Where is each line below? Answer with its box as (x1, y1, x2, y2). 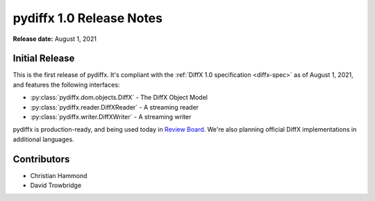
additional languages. (12, 135, 74, 143)
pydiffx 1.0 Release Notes (12, 10, 163, 26)
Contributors (12, 153, 70, 165)
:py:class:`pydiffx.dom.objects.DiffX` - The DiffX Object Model (30, 94, 208, 102)
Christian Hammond (30, 171, 87, 180)
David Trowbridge (30, 181, 82, 190)
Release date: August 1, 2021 (12, 35, 97, 43)
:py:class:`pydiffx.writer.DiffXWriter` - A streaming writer (30, 113, 192, 121)
